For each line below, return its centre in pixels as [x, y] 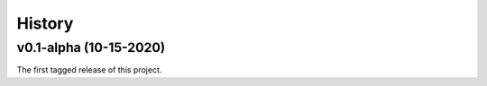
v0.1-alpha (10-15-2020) [91, 47]
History [45, 23]
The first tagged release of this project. [89, 70]
